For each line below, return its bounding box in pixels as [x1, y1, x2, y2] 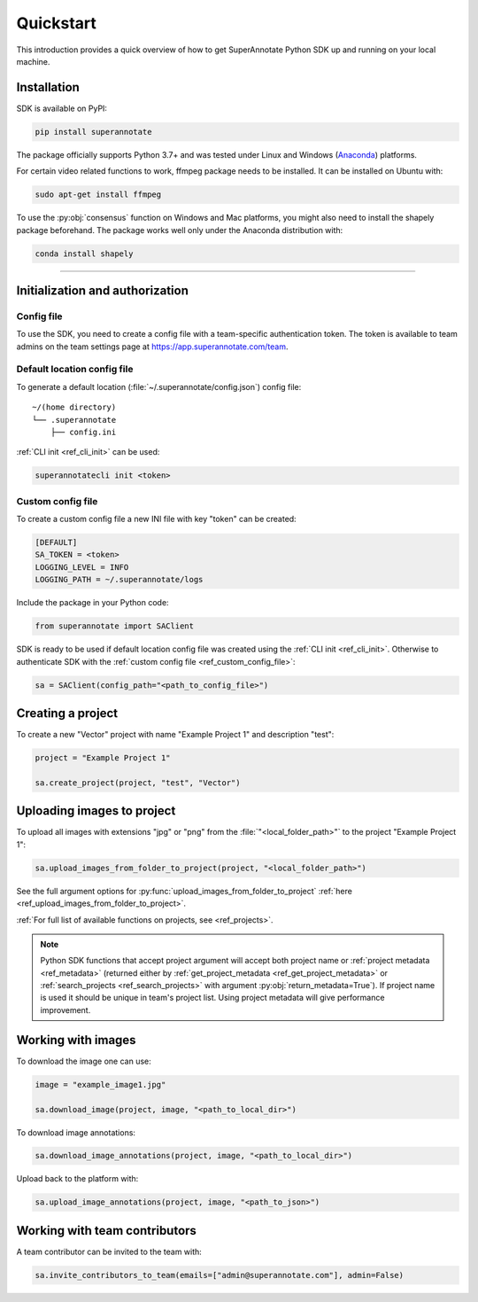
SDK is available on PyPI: [16, 103, 108, 113]
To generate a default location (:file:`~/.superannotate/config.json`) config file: [16, 381, 302, 392]
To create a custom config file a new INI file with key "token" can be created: [16, 514, 297, 525]
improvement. [40, 1004, 91, 1015]
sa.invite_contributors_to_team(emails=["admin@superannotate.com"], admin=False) [35, 1270, 405, 1280]
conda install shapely [35, 248, 134, 259]
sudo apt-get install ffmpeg [35, 190, 162, 199]
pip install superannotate [35, 127, 152, 136]
